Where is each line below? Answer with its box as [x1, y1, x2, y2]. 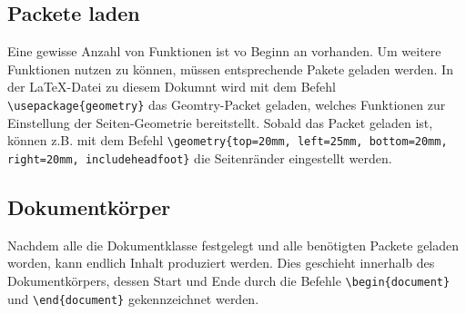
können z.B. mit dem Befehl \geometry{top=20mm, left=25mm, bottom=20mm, [7, 131, 448, 150]
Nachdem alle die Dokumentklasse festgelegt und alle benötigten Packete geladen [7, 235, 460, 254]
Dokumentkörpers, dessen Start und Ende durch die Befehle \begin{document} [7, 270, 451, 289]
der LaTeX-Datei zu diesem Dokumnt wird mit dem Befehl [7, 77, 337, 96]
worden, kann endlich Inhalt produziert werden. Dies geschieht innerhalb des [7, 253, 435, 272]
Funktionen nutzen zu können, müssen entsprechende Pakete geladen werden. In [7, 59, 453, 78]
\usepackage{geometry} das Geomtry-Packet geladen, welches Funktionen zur [7, 94, 446, 113]
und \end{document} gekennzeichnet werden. [7, 289, 259, 308]
